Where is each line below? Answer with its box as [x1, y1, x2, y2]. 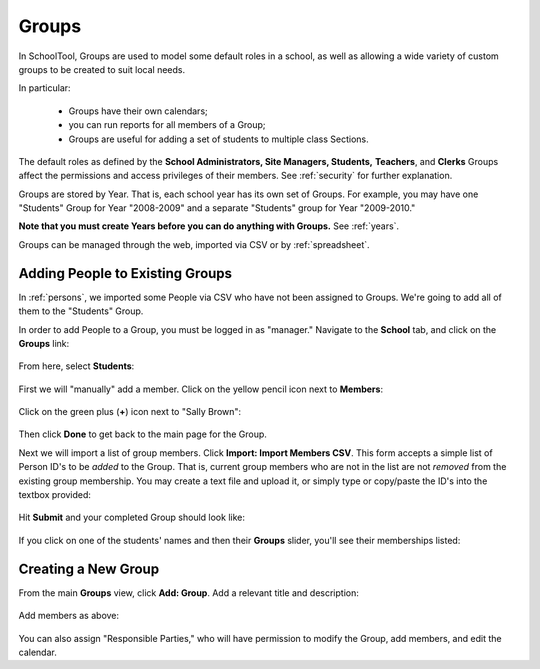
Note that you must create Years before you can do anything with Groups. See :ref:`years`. [18, 220, 400, 232]
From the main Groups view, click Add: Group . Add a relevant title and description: [18, 586, 359, 599]
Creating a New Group [18, 560, 160, 577]
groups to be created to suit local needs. [18, 63, 186, 75]
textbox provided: [18, 489, 92, 501]
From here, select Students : [18, 360, 135, 372]
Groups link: [18, 337, 70, 349]
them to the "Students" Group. [18, 305, 144, 317]
